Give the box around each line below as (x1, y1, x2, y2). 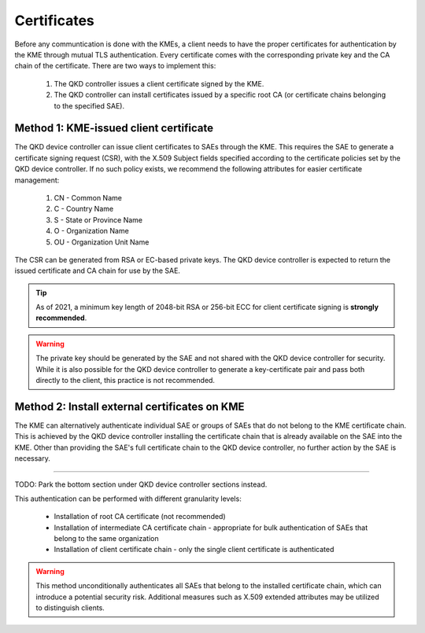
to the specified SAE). (54, 101, 125, 110)
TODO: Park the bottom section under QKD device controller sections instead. (14, 480, 268, 489)
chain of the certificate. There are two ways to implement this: (14, 61, 216, 71)
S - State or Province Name (54, 215, 143, 224)
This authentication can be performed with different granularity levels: (14, 494, 242, 503)
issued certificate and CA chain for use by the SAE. (14, 266, 181, 275)
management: (14, 175, 60, 185)
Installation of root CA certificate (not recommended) (54, 512, 226, 521)
